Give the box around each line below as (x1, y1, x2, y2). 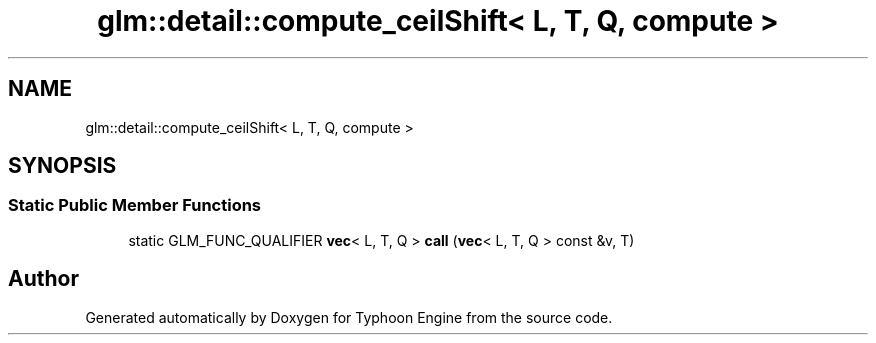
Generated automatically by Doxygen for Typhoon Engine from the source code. (85, 308, 613, 326)
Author (8, 266, 79, 292)
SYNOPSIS (8, 153, 117, 179)
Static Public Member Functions (8, 195, 262, 216)
